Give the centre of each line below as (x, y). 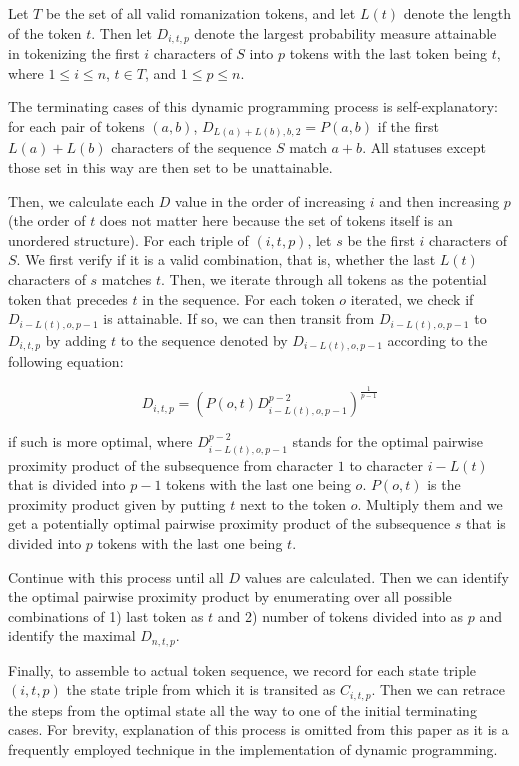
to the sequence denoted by (204, 339)
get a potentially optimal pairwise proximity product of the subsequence (229, 523)
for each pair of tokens (76, 125)
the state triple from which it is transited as (201, 689)
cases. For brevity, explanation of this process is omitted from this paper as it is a (258, 729)
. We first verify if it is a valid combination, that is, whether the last (226, 259)
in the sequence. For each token (238, 298)
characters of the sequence (191, 147)
